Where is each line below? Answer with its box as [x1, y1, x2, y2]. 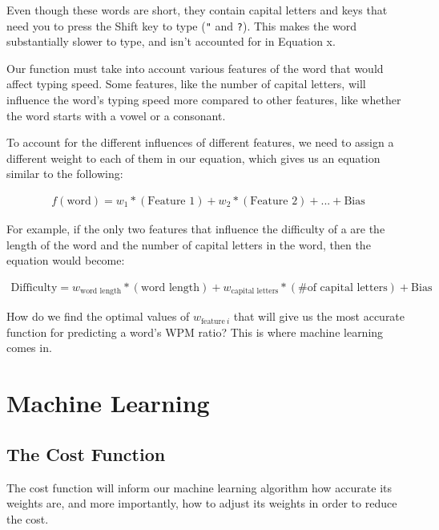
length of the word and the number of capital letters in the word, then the [6, 236, 371, 253]
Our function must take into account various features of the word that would [6, 59, 384, 76]
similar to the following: [6, 165, 123, 182]
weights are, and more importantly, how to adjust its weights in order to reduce [6, 495, 397, 512]
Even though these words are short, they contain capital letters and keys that [6, 2, 388, 18]
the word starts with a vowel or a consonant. [6, 107, 226, 123]
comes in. [6, 339, 52, 356]
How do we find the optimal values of [6, 308, 190, 325]
